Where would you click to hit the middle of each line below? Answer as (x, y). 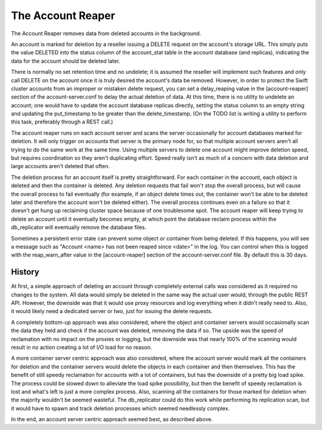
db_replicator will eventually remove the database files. (79, 227)
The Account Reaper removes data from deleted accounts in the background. (106, 33)
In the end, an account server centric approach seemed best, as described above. (112, 419)
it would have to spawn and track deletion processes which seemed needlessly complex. (120, 408)
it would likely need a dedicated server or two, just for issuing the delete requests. (112, 311)
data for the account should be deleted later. (66, 61)
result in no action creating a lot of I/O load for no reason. (81, 347)
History (25, 272)
